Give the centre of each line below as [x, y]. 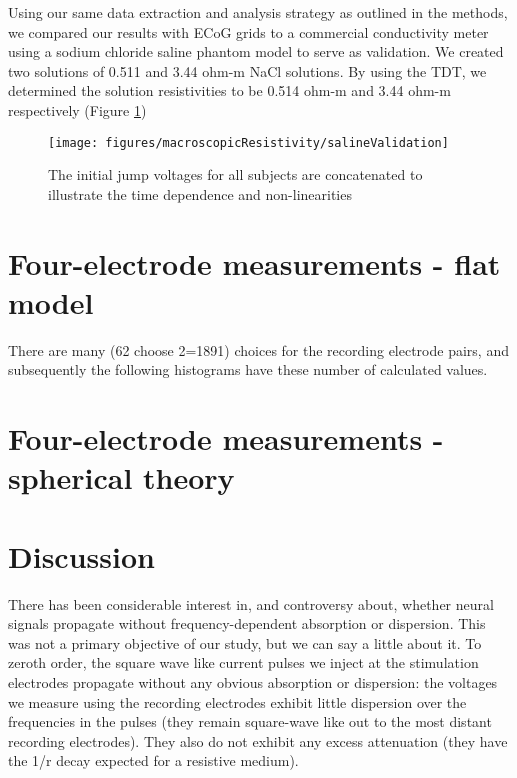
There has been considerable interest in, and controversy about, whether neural [251, 603]
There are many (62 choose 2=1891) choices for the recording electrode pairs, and [258, 349]
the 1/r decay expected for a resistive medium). [153, 760]
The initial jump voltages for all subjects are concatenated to [235, 174]
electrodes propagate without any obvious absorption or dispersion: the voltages [253, 681]
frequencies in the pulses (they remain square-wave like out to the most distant [250, 721]
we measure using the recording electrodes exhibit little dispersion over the [237, 701]
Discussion [81, 555]
